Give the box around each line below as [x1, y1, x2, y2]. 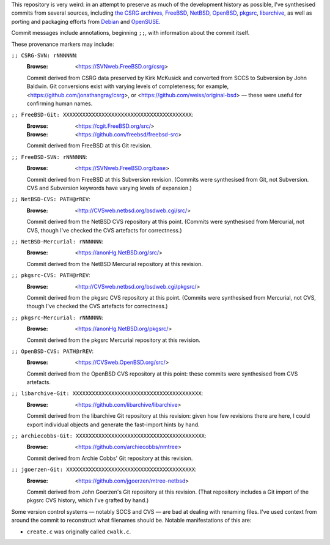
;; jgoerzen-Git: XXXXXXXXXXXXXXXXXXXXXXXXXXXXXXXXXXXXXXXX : [11, 465, 197, 473]
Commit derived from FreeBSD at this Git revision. [26, 142, 152, 149]
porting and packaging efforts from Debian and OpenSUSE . [11, 18, 161, 25]
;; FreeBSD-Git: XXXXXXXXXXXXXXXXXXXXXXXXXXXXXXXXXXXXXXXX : [11, 111, 194, 119]
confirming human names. [26, 100, 93, 107]
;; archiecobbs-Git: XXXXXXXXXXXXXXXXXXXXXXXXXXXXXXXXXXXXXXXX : [11, 432, 207, 440]
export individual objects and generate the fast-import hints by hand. [26, 421, 200, 428]
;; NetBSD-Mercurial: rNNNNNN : [11, 237, 104, 245]
